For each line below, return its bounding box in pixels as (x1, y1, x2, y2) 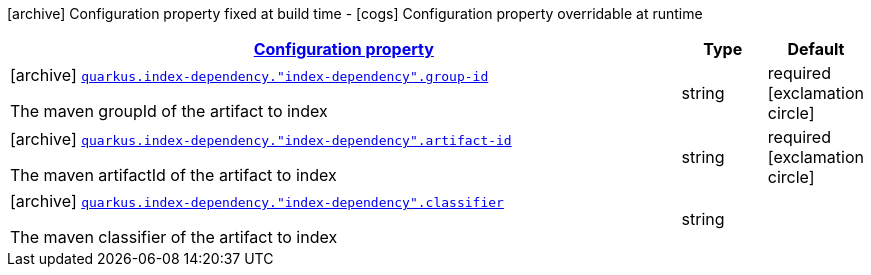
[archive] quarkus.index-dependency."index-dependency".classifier (10, 191, 504, 211)
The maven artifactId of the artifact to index (10, 165, 337, 185)
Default (787, 39, 845, 59)
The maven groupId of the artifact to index (10, 101, 328, 121)
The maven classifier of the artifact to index (10, 227, 338, 247)
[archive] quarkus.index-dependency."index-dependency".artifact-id (10, 129, 512, 149)
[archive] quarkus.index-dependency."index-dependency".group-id (10, 65, 489, 85)
